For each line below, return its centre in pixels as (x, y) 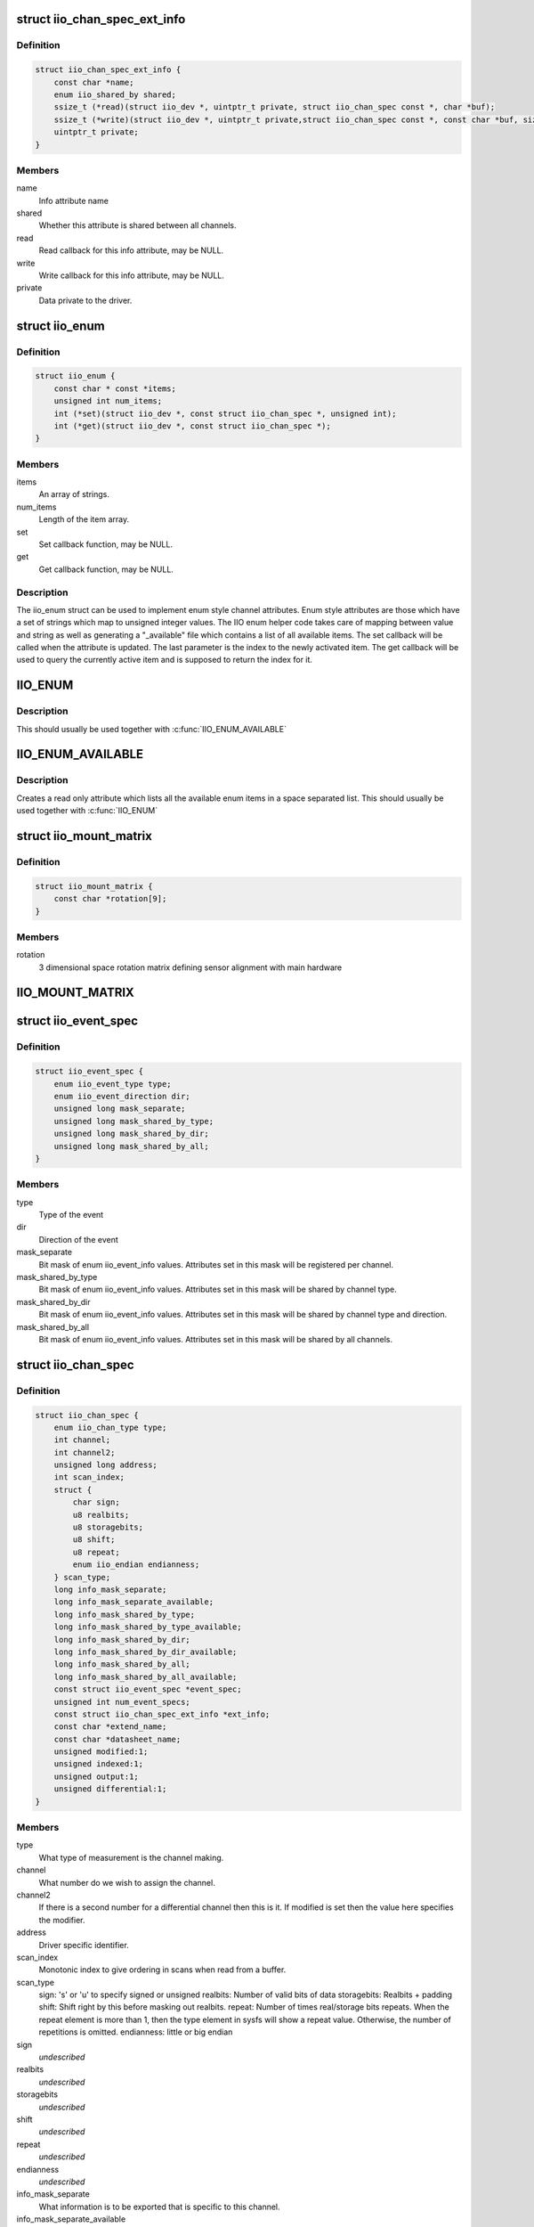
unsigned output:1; (97, 1776)
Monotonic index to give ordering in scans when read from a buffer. (162, 1970)
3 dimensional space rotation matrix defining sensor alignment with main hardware (190, 967)
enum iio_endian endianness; (136, 1565)
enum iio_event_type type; (113, 1084)
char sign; (96, 1502)
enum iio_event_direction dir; (122, 1096)
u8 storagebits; (108, 1527)
